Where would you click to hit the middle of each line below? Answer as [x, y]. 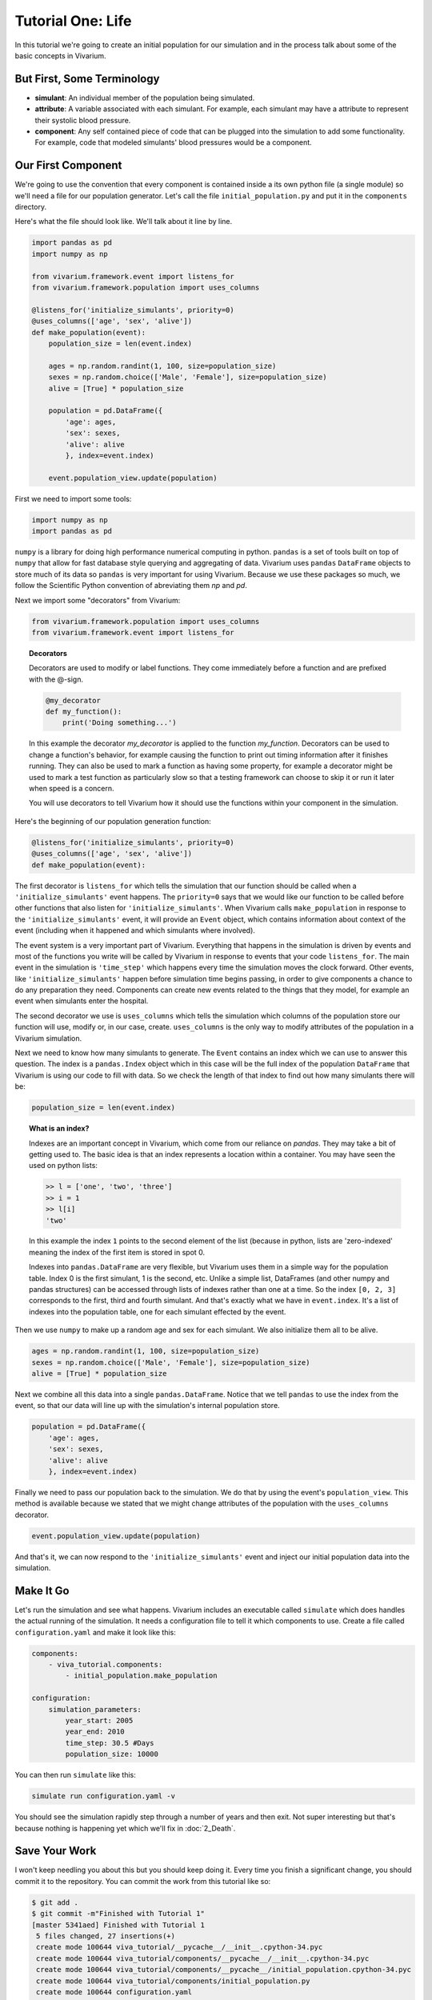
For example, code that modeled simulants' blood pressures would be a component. [173, 142]
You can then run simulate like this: [75, 1775]
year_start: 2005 [99, 1721]
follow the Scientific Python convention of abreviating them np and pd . [131, 586]
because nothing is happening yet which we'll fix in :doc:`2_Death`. [125, 1828]
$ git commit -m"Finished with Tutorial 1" [118, 1914]
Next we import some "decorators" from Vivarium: [98, 600]
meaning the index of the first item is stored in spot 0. [117, 1252]
